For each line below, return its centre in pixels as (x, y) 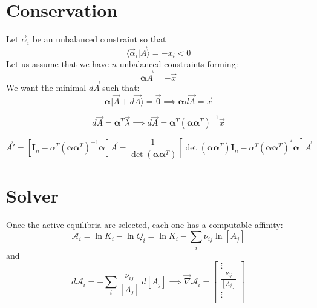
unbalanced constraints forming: (179, 63)
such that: (121, 87)
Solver (33, 195)
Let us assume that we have (57, 63)
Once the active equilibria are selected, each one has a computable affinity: (145, 224)
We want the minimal (46, 87)
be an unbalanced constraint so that (99, 39)
